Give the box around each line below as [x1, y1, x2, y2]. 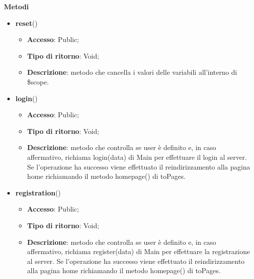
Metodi [4, 1, 29, 11]
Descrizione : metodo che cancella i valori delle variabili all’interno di [27, 67, 237, 77]
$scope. [27, 76, 49, 86]
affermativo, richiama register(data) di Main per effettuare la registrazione [27, 246, 250, 257]
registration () [15, 187, 61, 197]
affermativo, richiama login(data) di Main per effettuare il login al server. [27, 151, 247, 162]
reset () [15, 18, 38, 28]
